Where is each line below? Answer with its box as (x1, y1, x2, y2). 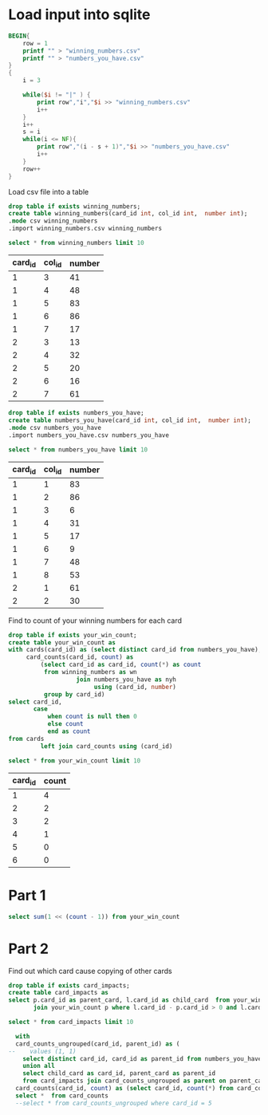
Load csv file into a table (8, 187, 89, 196)
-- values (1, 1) (8, 1047, 77, 1055)
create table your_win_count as (8, 638, 116, 647)
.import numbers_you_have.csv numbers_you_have (8, 431, 170, 439)
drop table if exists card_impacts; (8, 981, 130, 990)
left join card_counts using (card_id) (40, 742, 173, 751)
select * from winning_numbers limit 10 (8, 239, 145, 247)
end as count (47, 727, 91, 735)
